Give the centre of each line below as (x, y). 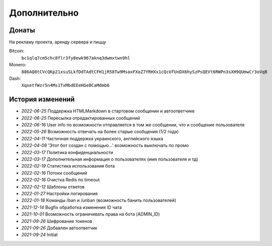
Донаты (22, 30)
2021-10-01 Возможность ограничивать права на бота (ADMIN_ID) (91, 214)
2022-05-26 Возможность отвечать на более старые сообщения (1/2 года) (100, 132)
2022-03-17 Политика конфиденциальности (67, 152)
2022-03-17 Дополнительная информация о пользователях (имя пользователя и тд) (110, 159)
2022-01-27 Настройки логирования (59, 193)
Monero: (18, 65)
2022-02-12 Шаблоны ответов (53, 187)
